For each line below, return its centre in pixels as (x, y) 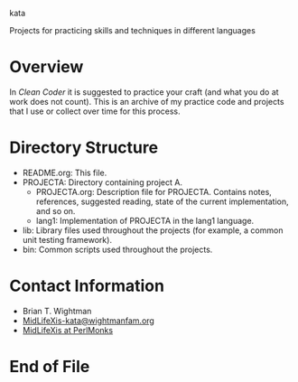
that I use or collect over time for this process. (95, 111)
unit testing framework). (67, 239)
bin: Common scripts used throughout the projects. (117, 249)
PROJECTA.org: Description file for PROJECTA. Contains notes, (154, 191)
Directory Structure (84, 148)
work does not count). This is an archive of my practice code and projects (147, 101)
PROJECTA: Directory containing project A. (102, 182)
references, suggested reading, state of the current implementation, (162, 201)
